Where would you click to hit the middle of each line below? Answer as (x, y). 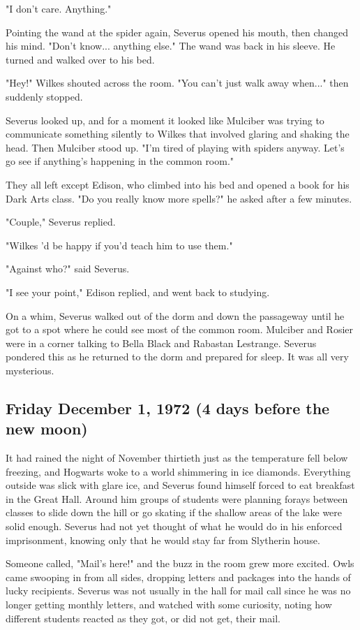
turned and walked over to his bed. (80, 59)
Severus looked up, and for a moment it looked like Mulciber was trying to (165, 120)
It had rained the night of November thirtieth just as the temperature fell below (177, 458)
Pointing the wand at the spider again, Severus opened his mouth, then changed (177, 32)
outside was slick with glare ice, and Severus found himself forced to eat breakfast (180, 485)
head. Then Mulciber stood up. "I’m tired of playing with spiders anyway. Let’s (175, 147)
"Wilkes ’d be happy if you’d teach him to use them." (119, 245)
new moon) (47, 428)
